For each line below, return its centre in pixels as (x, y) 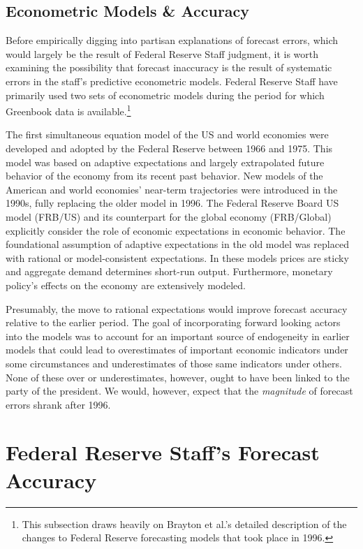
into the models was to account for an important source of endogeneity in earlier (178, 336)
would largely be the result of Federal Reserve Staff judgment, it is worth (162, 53)
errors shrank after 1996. (58, 404)
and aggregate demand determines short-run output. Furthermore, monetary (169, 271)
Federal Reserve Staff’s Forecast (163, 452)
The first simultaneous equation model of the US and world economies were (167, 134)
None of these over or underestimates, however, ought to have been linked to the (178, 377)
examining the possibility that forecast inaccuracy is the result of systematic (169, 67)
